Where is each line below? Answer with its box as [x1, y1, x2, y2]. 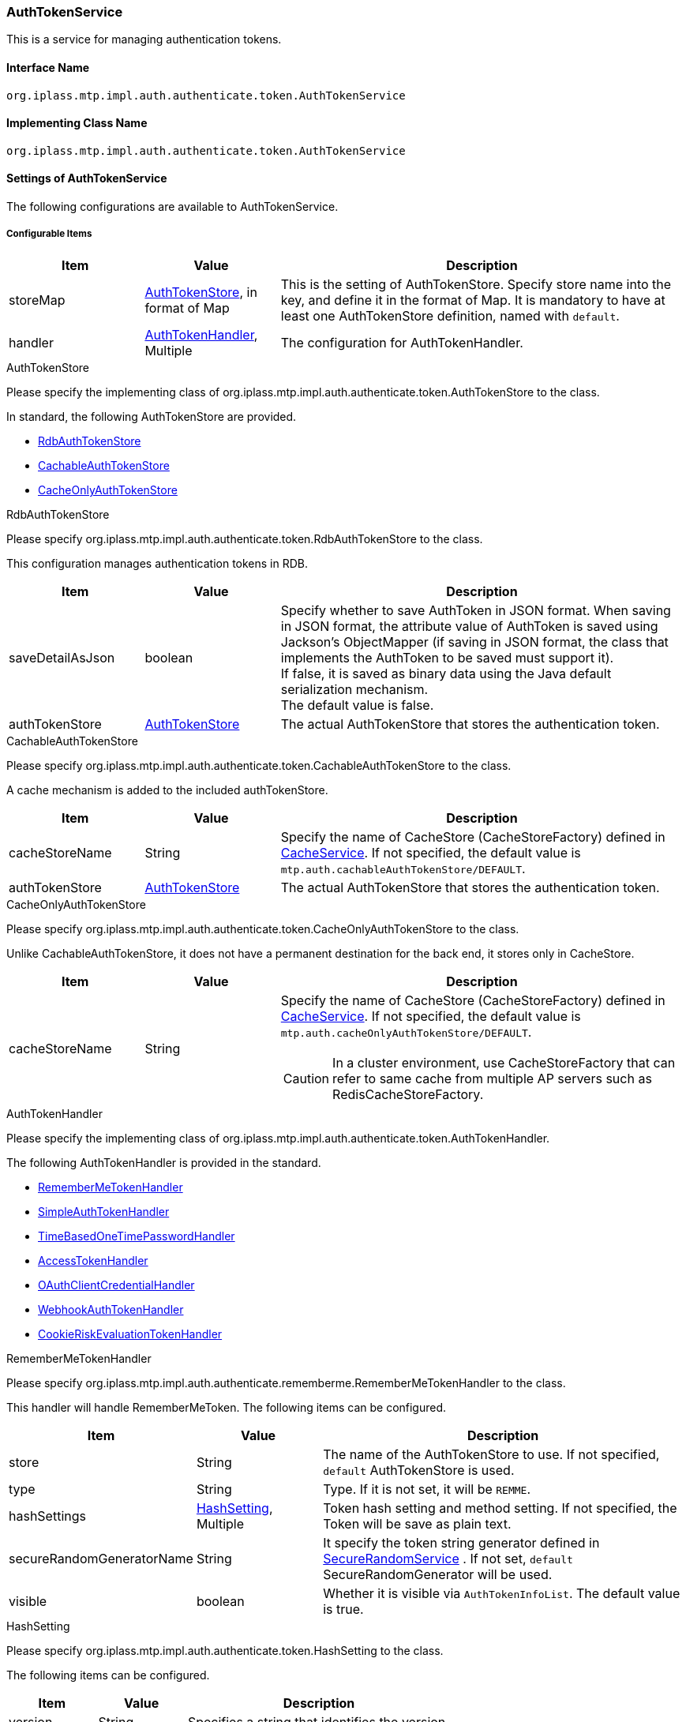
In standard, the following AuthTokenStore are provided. [6, 409, 297, 423]
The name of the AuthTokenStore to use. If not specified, [323, 1446, 660, 1462]
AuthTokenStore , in [144, 283, 257, 300]
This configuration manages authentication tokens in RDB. [6, 556, 309, 570]
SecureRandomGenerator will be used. [323, 1566, 553, 1582]
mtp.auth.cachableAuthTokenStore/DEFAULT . [280, 860, 526, 876]
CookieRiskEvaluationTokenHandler [38, 1326, 223, 1341]
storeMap [9, 291, 66, 308]
